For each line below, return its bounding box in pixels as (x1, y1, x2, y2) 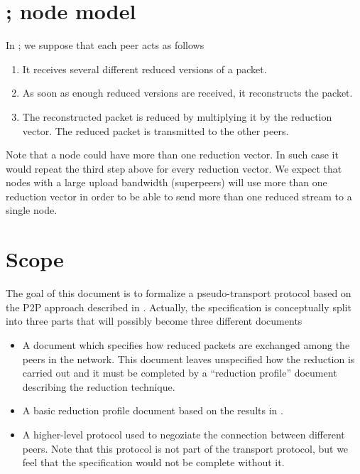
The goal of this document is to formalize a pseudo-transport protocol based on (6, 286, 351, 301)
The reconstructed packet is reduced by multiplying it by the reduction (22, 109, 332, 124)
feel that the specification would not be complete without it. (22, 455, 285, 470)
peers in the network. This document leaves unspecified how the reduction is (22, 351, 355, 366)
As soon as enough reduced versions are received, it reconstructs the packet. (22, 85, 353, 100)
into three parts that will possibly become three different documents (6, 313, 302, 328)
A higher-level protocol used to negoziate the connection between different (22, 426, 345, 441)
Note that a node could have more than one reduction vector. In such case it (6, 147, 339, 162)
